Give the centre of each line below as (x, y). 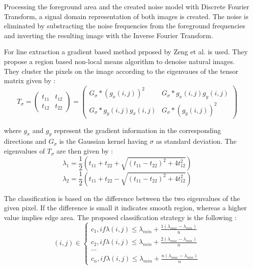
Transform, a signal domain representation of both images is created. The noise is (126, 16)
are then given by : (85, 151)
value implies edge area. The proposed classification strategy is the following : (120, 217)
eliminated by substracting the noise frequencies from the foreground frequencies (125, 26)
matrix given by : (30, 80)
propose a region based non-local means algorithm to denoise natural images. (119, 61)
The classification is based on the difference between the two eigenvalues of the (122, 198)
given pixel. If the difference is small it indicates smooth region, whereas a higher (126, 208)
